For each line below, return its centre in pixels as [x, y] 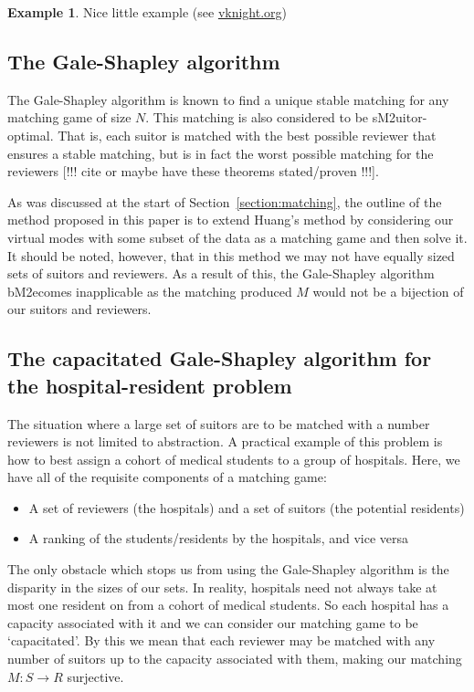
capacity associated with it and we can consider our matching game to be [213, 622]
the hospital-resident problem [150, 385]
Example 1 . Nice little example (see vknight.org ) [147, 12]
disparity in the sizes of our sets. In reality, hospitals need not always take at [222, 587]
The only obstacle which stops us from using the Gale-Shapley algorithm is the [228, 569]
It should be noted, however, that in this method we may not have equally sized [231, 255]
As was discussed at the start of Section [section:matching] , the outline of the [225, 201]
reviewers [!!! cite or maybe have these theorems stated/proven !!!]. [193, 171]
